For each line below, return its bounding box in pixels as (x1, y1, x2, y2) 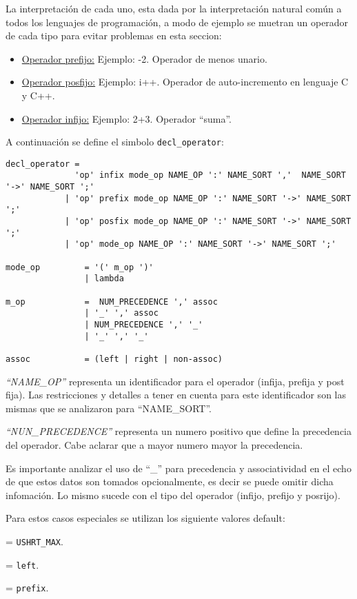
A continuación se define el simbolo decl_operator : (6, 134, 224, 149)
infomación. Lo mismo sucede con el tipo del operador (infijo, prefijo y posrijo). (6, 487, 340, 502)
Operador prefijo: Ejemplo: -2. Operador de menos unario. (21, 51, 267, 65)
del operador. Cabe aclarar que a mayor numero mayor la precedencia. (6, 438, 303, 451)
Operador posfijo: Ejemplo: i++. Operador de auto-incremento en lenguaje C (21, 74, 349, 89)
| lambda (84, 274, 124, 284)
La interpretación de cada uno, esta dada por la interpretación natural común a (6, 1, 342, 15)
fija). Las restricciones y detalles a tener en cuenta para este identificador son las (6, 387, 346, 402)
